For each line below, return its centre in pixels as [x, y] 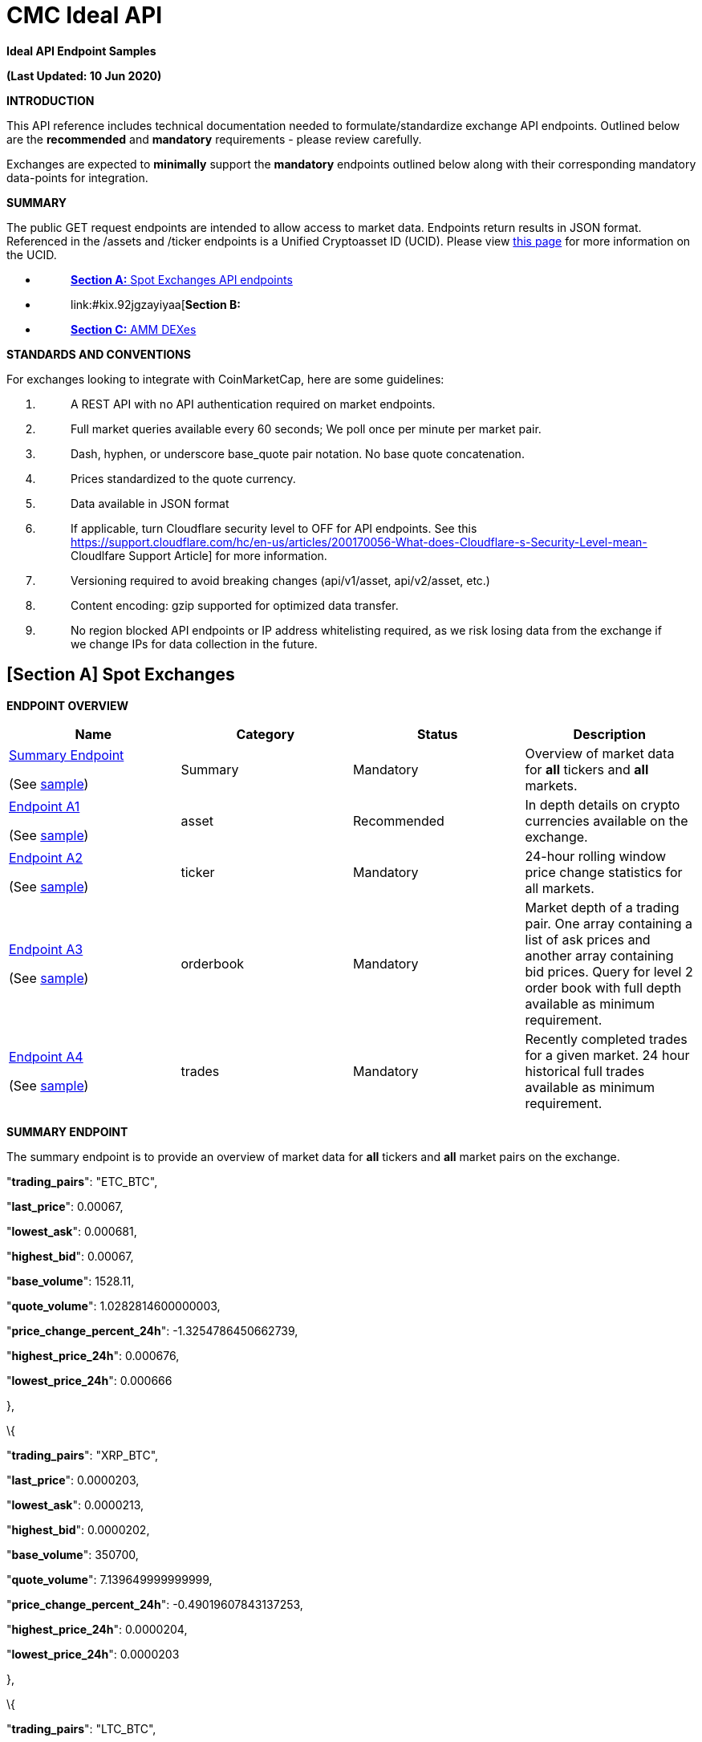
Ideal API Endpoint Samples [81, 51]
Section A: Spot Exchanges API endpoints [182, 279]
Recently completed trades [606, 1039]
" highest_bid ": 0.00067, [70, 1256]
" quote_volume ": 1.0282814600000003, [114, 1305]
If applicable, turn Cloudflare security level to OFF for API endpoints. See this [274, 528]
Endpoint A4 [46, 1056]
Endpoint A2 [46, 857]
